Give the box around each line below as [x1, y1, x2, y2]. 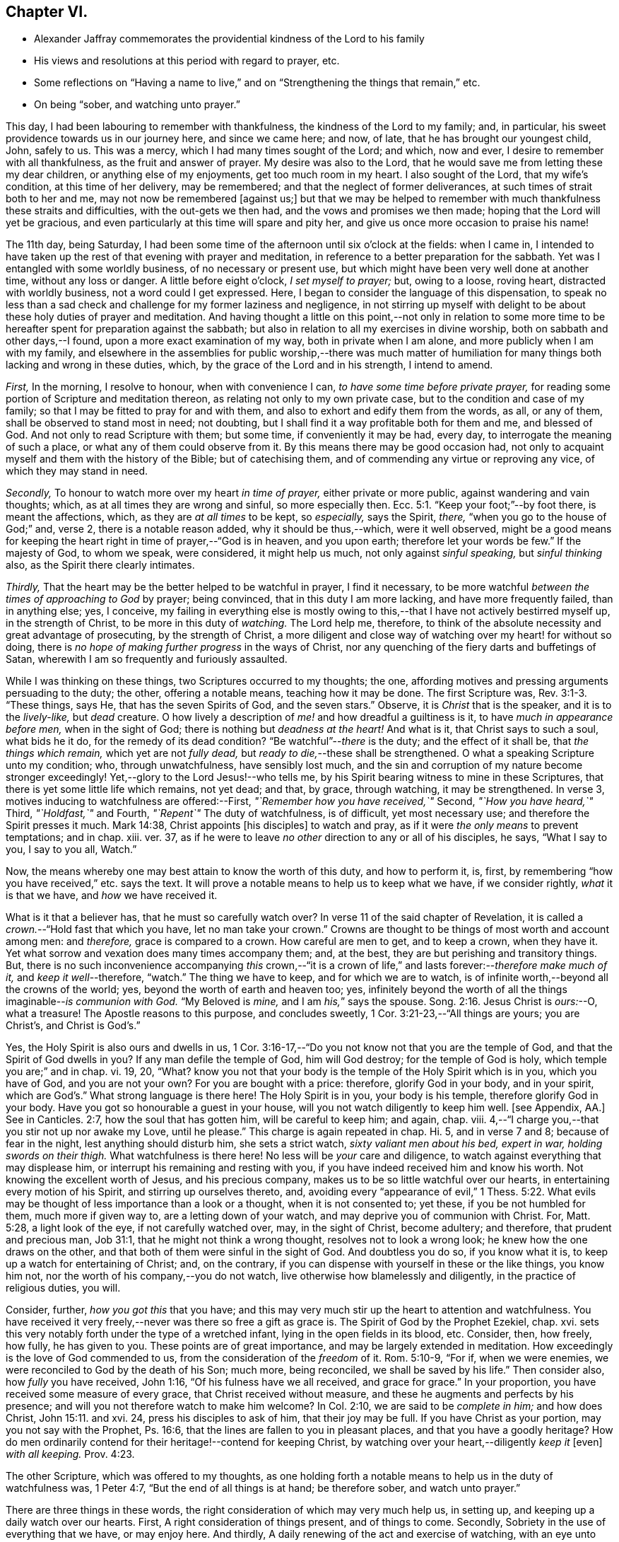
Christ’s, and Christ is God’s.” [6, 1019, 141, 1032]
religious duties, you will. [6, 1282, 121, 1294]
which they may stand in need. [6, 465, 148, 477]
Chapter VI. [6, 3, 88, 21]
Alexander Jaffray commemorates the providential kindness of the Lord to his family [34, 33, 425, 45]
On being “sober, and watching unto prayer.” [34, 98, 240, 111]
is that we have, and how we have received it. [6, 889, 218, 902]
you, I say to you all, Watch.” [6, 843, 137, 856]
